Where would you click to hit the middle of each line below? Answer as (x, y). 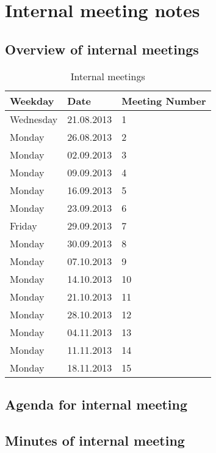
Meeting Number (164, 100)
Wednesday (34, 119)
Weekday (32, 100)
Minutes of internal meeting (95, 440)
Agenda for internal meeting (96, 404)
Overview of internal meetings (102, 49)
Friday (23, 225)
